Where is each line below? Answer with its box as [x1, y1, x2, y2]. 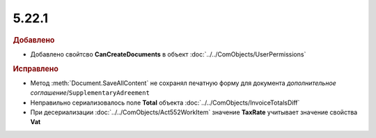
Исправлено [13, 63, 58, 73]
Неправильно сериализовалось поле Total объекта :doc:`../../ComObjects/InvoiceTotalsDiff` [30, 98, 300, 107]
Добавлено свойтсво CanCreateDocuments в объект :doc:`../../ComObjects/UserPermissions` [30, 49, 306, 59]
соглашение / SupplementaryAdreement [30, 89, 150, 97]
